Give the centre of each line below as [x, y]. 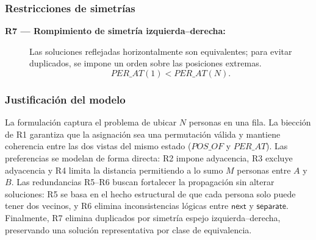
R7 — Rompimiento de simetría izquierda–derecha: [115, 31]
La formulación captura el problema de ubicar [91, 122]
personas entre [264, 170]
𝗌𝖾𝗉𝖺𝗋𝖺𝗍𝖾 [271, 207]
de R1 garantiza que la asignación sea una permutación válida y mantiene [143, 134]
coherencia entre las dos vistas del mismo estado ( [98, 146]
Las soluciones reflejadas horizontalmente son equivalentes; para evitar [161, 51]
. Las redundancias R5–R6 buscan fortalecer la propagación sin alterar [143, 182]
